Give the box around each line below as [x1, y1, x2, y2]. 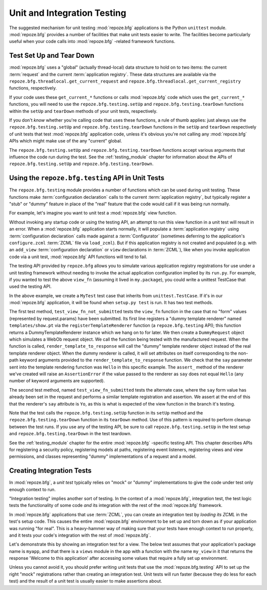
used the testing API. [9, 283, 52, 289]
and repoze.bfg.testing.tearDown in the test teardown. [9, 431, 132, 437]
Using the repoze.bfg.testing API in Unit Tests [9, 174, 165, 182]
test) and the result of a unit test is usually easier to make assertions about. [9, 578, 163, 584]
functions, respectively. [9, 85, 57, 91]
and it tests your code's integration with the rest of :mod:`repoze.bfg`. [9, 532, 151, 538]
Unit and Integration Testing [9, 7, 127, 18]
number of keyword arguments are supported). [9, 378, 105, 384]
